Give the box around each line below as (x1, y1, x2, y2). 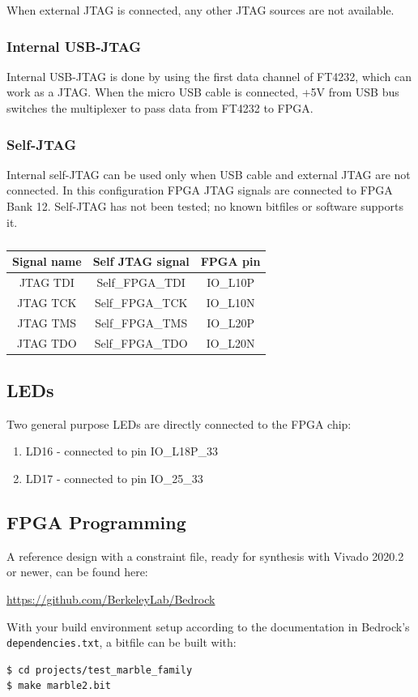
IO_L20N (206, 334, 255, 351)
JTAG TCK (17, 293, 77, 310)
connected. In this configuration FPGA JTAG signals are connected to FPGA (6, 182, 393, 199)
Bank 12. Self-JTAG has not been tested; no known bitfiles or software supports (6, 198, 403, 214)
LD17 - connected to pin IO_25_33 (25, 470, 203, 487)
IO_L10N (206, 293, 255, 310)
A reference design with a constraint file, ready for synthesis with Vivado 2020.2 (6, 547, 404, 564)
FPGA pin (200, 253, 261, 270)
